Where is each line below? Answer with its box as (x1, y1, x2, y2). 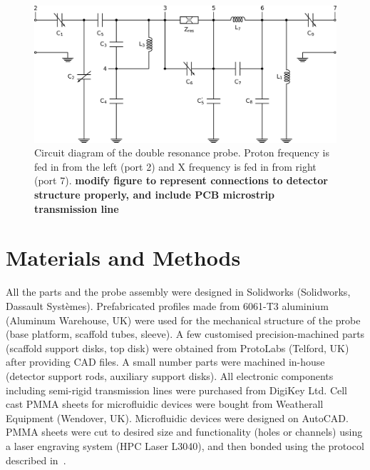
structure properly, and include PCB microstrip (34, 187, 274, 202)
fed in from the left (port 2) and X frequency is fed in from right (34, 159, 317, 174)
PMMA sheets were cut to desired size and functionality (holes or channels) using (6, 424, 363, 439)
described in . (6, 452, 66, 467)
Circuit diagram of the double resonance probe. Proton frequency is (34, 145, 330, 160)
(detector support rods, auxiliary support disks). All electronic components (6, 368, 334, 383)
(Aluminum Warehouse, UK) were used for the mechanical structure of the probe (6, 312, 361, 327)
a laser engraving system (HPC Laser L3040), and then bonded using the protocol (6, 438, 364, 453)
